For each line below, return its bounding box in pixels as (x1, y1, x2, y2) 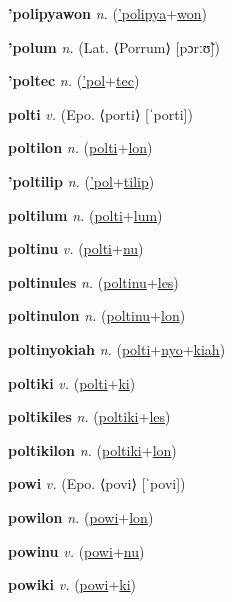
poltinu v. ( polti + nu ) (8, 238, 144, 259)
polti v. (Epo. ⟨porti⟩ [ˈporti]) (8, 103, 193, 124)
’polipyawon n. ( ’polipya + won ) (8, 3, 208, 23)
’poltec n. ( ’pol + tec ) (8, 70, 140, 91)
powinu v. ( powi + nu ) (8, 540, 145, 561)
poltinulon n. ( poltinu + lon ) (8, 305, 186, 326)
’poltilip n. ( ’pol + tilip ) (8, 170, 155, 191)
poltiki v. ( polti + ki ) (8, 372, 136, 393)
